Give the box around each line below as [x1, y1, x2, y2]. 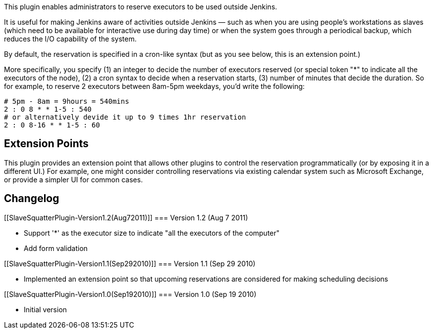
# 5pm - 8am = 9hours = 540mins [4, 97, 129, 105]
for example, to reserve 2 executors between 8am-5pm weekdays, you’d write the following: [4, 82, 305, 90]
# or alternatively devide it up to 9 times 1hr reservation [4, 113, 246, 121]
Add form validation [24, 244, 88, 252]
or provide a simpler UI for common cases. [4, 175, 143, 184]
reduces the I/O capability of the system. [4, 35, 137, 43]
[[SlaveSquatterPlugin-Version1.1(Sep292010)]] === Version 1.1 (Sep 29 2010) [4, 259, 256, 268]
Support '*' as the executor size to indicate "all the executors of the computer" [24, 228, 280, 237]
